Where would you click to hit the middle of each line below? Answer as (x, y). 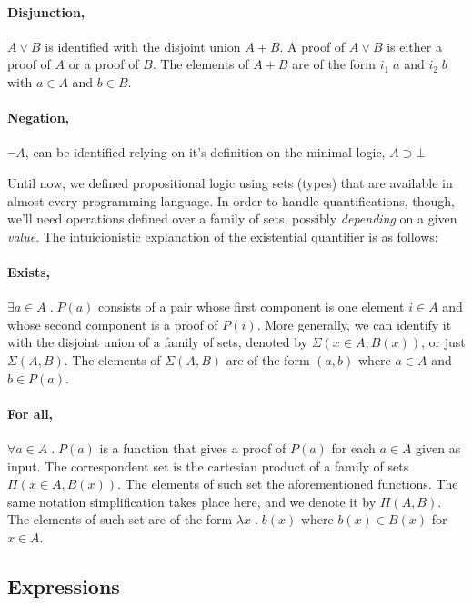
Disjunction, (46, 11)
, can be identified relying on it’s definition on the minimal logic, (205, 152)
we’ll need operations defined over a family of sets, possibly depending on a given (232, 218)
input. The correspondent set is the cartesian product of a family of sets (208, 466)
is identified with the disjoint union (143, 46)
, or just (443, 342)
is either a (414, 46)
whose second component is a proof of (113, 324)
